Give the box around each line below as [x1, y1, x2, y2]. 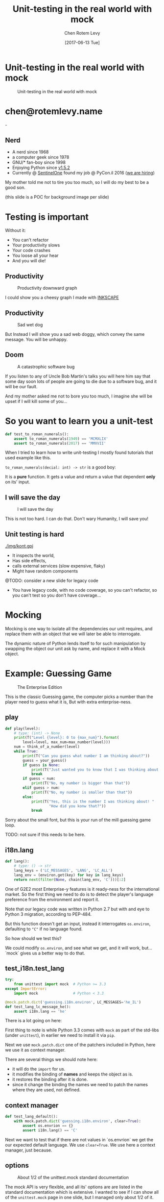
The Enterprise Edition [17, 684, 63, 690]
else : [23, 794, 34, 800]
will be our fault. [5, 383, 38, 389]
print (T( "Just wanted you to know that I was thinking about [31, 767, 159, 772]
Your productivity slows [12, 242, 60, 248]
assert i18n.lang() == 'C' [23, 1127, 78, 1133]
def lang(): [5, 859, 29, 864]
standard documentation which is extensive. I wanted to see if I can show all [5, 1189, 159, 1195]
